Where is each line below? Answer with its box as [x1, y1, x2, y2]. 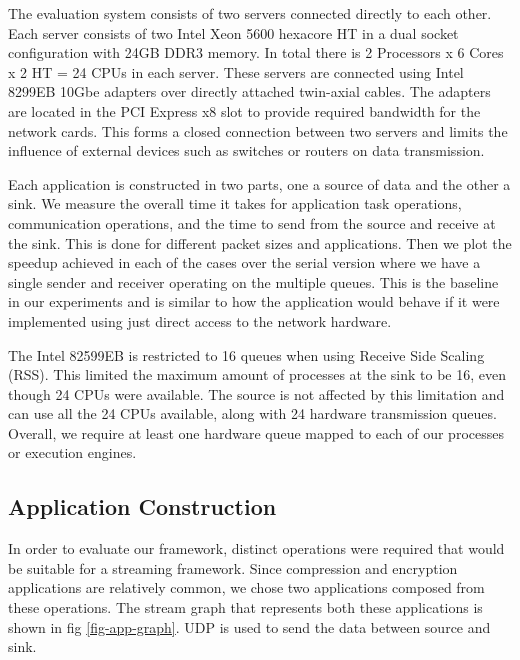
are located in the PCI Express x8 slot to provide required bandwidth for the [8, 100, 481, 121]
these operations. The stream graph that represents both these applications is [8, 597, 483, 618]
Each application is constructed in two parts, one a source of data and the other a [8, 173, 511, 194]
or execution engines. [8, 442, 137, 463]
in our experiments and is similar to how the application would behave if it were [8, 291, 500, 312]
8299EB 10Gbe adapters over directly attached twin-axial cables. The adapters [8, 81, 491, 102]
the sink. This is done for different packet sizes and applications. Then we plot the [8, 232, 512, 253]
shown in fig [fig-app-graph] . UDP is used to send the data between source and [8, 616, 491, 637]
